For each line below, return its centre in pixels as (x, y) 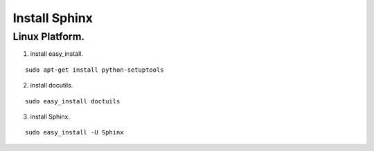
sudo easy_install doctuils (73, 101)
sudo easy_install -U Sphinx (74, 132)
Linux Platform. (49, 37)
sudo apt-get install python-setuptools (95, 70)
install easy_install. (56, 54)
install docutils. (52, 85)
